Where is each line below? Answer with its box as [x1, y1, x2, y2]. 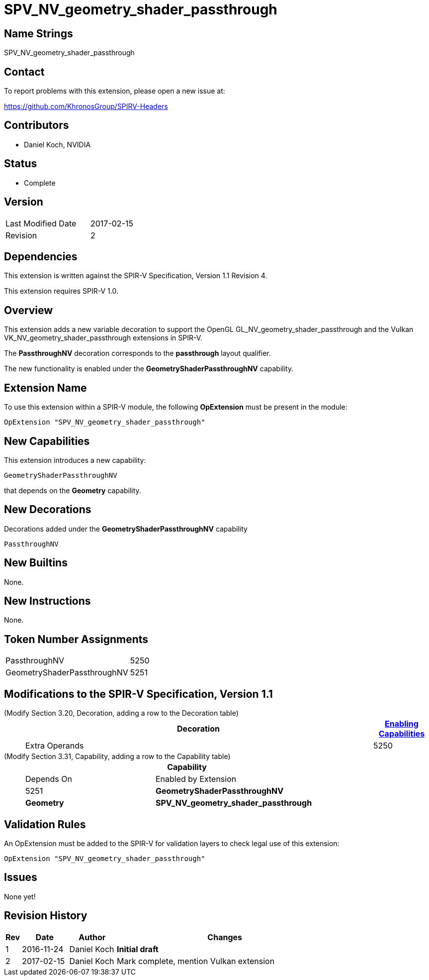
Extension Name [4, 381, 87, 394]
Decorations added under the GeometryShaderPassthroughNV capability [4, 524, 248, 533]
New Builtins [4, 556, 68, 569]
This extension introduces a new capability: [4, 455, 146, 464]
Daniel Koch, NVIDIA [24, 140, 91, 149]
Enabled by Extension [156, 774, 237, 784]
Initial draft [117, 944, 159, 954]
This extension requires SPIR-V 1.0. [4, 287, 118, 296]
